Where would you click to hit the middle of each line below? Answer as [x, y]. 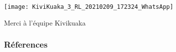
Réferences [26, 44]
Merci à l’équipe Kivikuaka [45, 22]
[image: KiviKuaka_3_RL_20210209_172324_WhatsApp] [89, 7]
